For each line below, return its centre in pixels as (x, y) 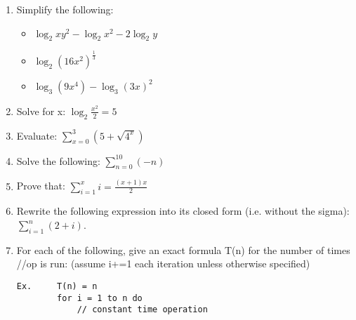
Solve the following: (58, 160)
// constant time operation (142, 310)
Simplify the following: (65, 9)
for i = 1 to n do (100, 298)
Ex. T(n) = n (57, 287)
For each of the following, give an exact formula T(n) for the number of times (183, 249)
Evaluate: (37, 135)
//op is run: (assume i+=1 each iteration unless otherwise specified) (163, 264)
